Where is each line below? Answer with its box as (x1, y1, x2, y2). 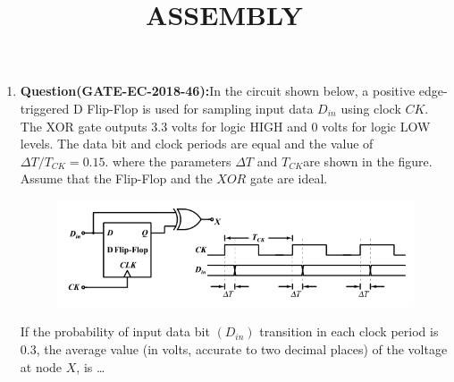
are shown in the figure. (303, 151, 433, 170)
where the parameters (113, 151, 231, 170)
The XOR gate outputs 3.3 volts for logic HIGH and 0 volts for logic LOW (20, 116, 431, 135)
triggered (20, 98, 70, 117)
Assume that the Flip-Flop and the (20, 169, 213, 188)
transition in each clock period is (259, 322, 439, 341)
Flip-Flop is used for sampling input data (87, 98, 314, 117)
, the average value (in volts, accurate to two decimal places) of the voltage (36, 339, 448, 358)
